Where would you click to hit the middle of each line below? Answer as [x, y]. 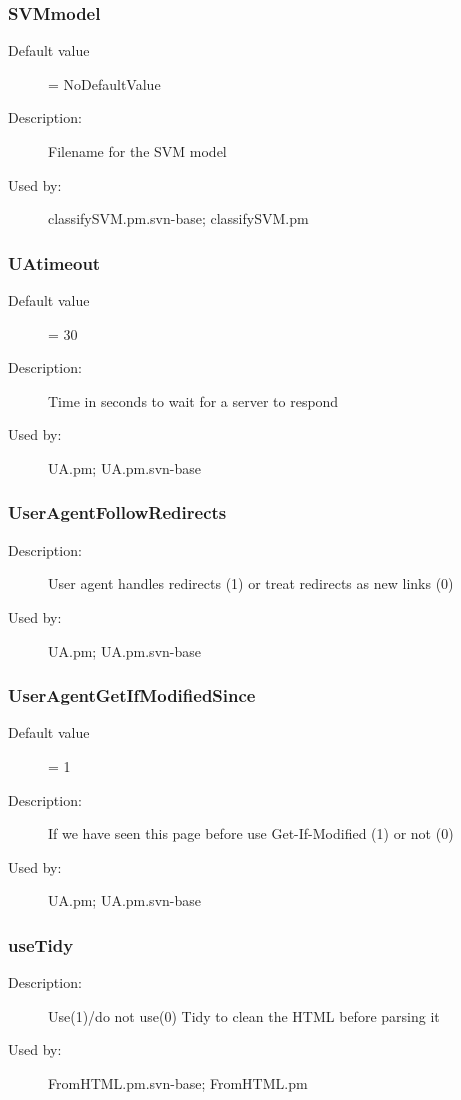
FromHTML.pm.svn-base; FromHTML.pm [178, 1082]
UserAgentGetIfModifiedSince [132, 695]
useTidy [41, 944]
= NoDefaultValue [104, 83]
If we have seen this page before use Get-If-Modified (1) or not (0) [251, 833]
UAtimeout [54, 262]
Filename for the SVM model [137, 151]
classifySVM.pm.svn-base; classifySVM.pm [178, 218]
